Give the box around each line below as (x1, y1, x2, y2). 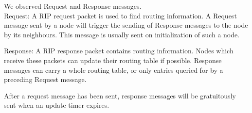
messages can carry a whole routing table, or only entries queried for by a (4, 65, 223, 75)
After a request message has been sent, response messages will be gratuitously (4, 90, 236, 100)
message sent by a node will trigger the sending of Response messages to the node (4, 20, 248, 30)
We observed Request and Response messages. (4, 1, 142, 11)
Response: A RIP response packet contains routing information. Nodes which (4, 46, 234, 56)
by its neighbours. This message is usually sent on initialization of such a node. (4, 29, 240, 39)
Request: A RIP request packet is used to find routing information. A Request (4, 10, 237, 20)
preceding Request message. (4, 74, 87, 84)
